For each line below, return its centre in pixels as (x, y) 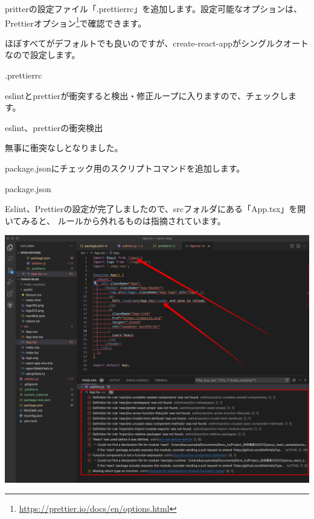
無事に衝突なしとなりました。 (64, 148)
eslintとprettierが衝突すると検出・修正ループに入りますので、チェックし (146, 95)
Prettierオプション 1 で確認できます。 (76, 22)
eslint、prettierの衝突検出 (54, 127)
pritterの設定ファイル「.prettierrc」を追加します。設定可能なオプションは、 (153, 8)
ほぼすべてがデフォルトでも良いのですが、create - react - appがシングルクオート (157, 43)
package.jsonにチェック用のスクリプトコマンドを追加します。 (125, 168)
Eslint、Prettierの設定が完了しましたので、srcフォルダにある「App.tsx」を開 (155, 209)
